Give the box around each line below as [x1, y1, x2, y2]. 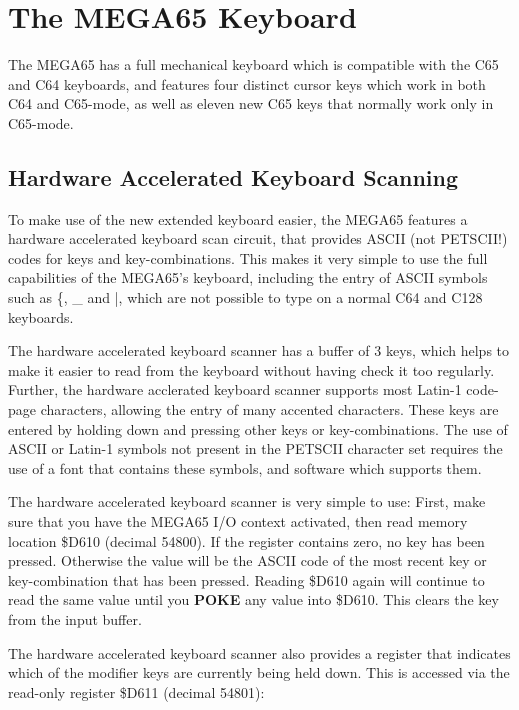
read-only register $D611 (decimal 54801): [8, 681, 265, 702]
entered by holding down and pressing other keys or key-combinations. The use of [8, 418, 508, 439]
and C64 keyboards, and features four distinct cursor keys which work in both [8, 73, 486, 94]
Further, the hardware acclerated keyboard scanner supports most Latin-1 [8, 379, 462, 400]
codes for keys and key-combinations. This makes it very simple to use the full [8, 247, 488, 268]
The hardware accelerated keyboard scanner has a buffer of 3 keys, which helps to [8, 340, 510, 361]
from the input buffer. [8, 608, 142, 629]
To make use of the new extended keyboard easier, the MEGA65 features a [8, 208, 468, 229]
